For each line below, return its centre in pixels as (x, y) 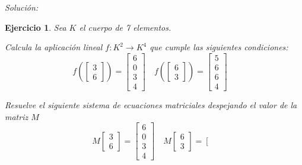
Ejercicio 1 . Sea (36, 27)
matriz (17, 116)
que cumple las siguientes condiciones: (219, 47)
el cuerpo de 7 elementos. (125, 27)
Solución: (22, 7)
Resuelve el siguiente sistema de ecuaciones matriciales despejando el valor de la (151, 104)
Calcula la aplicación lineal (54, 47)
